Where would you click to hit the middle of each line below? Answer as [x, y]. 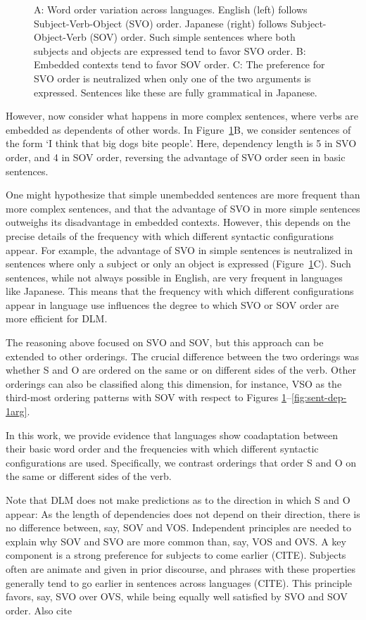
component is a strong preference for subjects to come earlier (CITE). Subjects [176, 555]
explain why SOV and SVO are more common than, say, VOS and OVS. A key [176, 541]
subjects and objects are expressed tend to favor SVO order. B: [170, 50]
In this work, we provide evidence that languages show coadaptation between [172, 435]
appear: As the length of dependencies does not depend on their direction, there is [183, 513]
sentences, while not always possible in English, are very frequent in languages [174, 277]
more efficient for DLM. [57, 318]
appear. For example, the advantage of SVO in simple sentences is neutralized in [179, 249]
